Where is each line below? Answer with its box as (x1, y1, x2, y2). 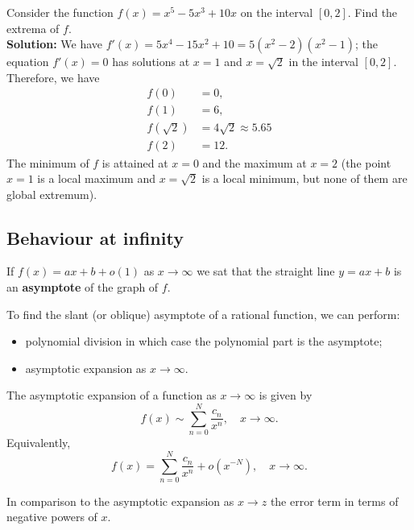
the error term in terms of (270, 492, 399, 509)
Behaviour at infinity (6, 225, 184, 250)
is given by (259, 387, 313, 404)
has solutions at (112, 53, 190, 70)
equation (6, 53, 49, 70)
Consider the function (6, 4, 114, 20)
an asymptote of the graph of (6, 279, 159, 296)
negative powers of (6, 508, 97, 525)
